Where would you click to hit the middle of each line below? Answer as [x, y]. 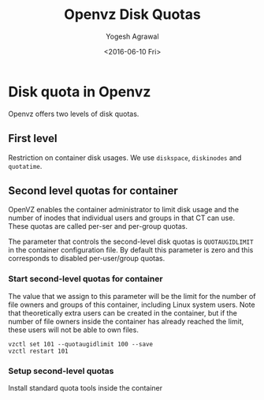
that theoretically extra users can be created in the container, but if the [123, 312]
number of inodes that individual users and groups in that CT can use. [121, 218]
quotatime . [25, 166]
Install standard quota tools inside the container [86, 387]
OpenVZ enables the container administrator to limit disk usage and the [123, 210]
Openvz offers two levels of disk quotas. [74, 114]
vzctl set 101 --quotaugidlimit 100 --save [81, 344]
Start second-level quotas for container [86, 279]
